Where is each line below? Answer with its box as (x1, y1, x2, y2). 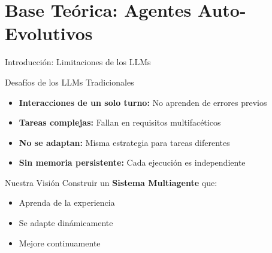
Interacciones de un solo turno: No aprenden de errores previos (19, 96, 267, 108)
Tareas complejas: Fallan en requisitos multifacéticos (19, 116, 221, 129)
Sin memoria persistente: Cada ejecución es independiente (19, 156, 246, 169)
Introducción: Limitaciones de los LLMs (5, 56, 151, 68)
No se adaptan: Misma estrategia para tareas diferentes (19, 136, 230, 148)
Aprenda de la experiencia (19, 196, 115, 209)
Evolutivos (5, 21, 93, 45)
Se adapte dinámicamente (19, 217, 113, 229)
